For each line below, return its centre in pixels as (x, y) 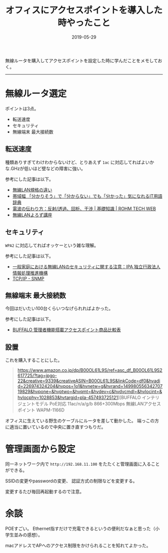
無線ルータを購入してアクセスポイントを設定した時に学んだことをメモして (82, 60)
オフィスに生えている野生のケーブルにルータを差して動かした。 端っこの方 (82, 421)
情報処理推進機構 (30, 273)
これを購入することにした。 (34, 360)
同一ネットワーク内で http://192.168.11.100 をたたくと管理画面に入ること (82, 464)
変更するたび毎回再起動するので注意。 (44, 492)
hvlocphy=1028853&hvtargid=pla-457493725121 (68, 397)
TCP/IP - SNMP (28, 279)
